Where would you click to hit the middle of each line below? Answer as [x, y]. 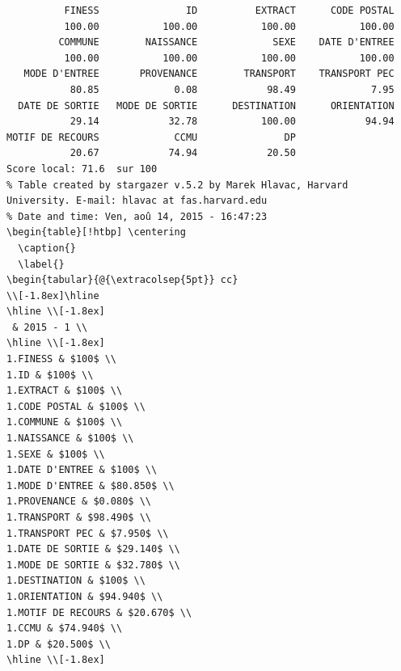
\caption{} [47, 248]
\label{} [41, 264]
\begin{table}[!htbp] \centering [96, 232]
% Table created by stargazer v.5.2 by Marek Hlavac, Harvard [177, 185]
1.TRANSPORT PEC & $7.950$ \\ [88, 533]
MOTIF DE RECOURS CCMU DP [151, 137]
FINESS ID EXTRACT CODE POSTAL [229, 11]
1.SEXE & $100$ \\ [56, 454]
